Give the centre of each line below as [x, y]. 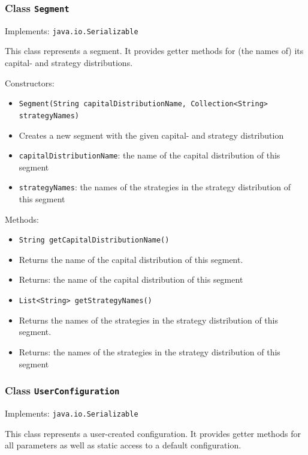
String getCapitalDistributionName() [94, 240]
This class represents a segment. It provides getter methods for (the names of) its [154, 51]
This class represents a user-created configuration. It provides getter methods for [153, 433]
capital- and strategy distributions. [69, 63]
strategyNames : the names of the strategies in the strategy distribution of [155, 187]
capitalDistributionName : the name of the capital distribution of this [150, 155]
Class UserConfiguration [62, 390]
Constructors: [30, 83]
